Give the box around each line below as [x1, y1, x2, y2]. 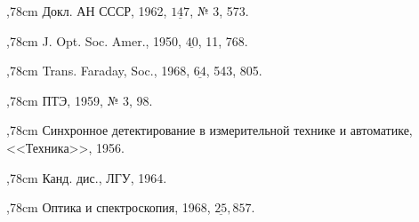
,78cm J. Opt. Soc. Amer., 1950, [6, 31, 182, 50]
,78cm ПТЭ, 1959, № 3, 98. [6, 91, 153, 109]
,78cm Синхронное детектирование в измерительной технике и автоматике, [6, 121, 413, 139]
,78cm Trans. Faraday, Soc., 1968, [6, 61, 190, 80]
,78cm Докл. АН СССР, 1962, [6, 2, 167, 20]
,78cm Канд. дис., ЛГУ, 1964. [6, 168, 167, 186]
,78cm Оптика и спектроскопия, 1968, [6, 198, 211, 217]
